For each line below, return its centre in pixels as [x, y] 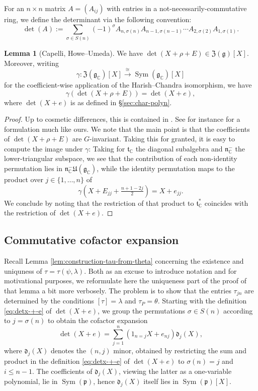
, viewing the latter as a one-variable [175, 371]
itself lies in [161, 381]
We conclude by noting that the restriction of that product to [99, 203]
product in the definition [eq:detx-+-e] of [67, 361]
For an [14, 8]
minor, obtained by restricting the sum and [180, 350]
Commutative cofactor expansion [92, 240]
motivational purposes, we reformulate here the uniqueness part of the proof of [125, 281]
